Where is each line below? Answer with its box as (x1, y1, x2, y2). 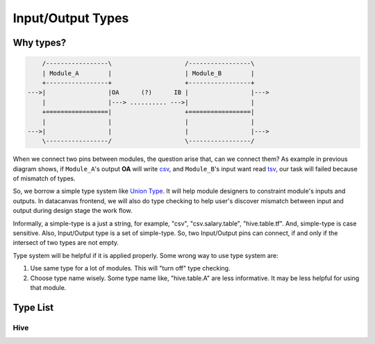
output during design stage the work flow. (12, 207, 133, 215)
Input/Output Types (12, 10, 129, 26)
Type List (12, 302, 54, 313)
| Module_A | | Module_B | (42, 69, 255, 77)
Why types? (12, 37, 67, 49)
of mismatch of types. (12, 174, 76, 183)
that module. (30, 283, 67, 291)
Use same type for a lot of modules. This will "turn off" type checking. (30, 264, 231, 273)
